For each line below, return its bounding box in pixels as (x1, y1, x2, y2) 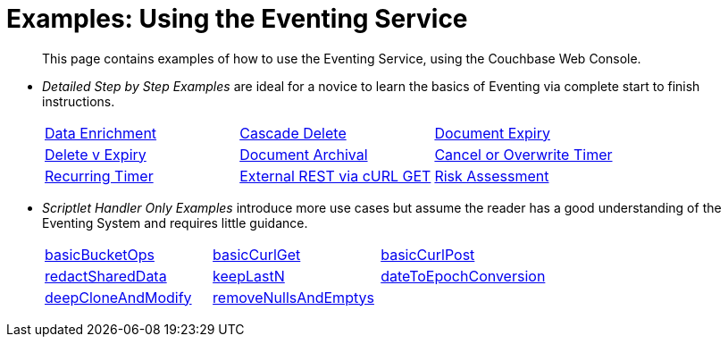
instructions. (42, 93, 115, 109)
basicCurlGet (213, 245, 301, 264)
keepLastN (213, 266, 285, 285)
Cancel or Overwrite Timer (434, 145, 613, 164)
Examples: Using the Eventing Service (6, 4, 468, 34)
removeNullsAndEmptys (213, 288, 374, 306)
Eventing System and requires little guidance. (42, 214, 308, 231)
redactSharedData (45, 266, 167, 285)
